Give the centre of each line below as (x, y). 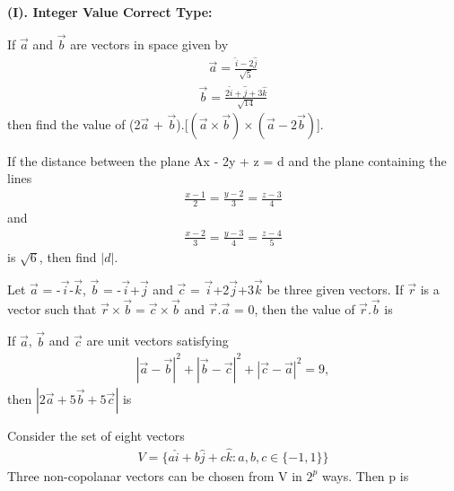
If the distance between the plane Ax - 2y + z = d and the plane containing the (227, 160)
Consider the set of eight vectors (96, 435)
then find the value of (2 (74, 123)
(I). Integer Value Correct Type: (110, 12)
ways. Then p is (365, 475)
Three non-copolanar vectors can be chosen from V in (155, 475)
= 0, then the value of (294, 308)
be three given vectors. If (335, 289)
